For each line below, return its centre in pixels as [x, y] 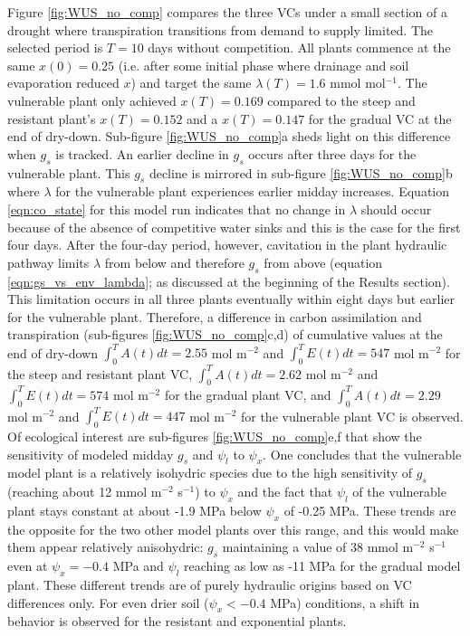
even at [28, 566]
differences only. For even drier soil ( [108, 602]
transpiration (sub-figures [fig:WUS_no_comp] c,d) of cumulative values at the [225, 334]
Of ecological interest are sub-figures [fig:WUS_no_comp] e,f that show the [215, 437]
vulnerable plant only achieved [92, 100]
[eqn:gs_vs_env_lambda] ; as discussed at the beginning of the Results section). [229, 281]
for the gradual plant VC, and [248, 394]
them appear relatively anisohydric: [106, 547]
